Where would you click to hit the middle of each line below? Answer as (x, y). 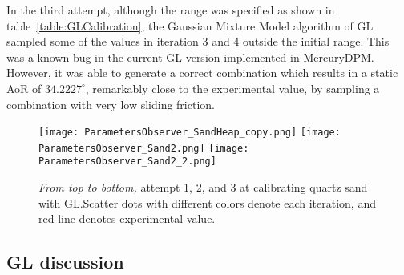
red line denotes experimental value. (127, 218)
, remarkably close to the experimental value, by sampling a (232, 88)
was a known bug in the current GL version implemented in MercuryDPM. (190, 57)
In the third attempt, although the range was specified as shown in (171, 10)
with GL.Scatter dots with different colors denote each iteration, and (207, 202)
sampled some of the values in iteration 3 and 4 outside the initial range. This (198, 41)
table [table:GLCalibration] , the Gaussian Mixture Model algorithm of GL (190, 25)
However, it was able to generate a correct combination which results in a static (202, 73)
